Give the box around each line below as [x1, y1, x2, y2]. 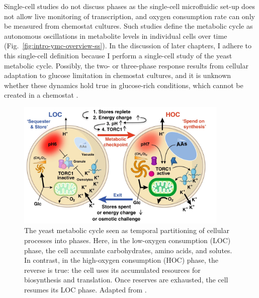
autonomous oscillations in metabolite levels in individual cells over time [4, 30, 227, 41]
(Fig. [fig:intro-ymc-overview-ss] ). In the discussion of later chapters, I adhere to [4, 40, 252, 51]
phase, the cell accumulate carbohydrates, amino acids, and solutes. [24, 245, 232, 255]
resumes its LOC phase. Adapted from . [24, 284, 147, 294]
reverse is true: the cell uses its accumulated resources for [24, 264, 201, 275]
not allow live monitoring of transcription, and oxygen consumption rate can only [4, 11, 255, 21]
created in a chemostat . [4, 90, 78, 100]
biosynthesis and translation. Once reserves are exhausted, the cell [24, 274, 228, 285]
